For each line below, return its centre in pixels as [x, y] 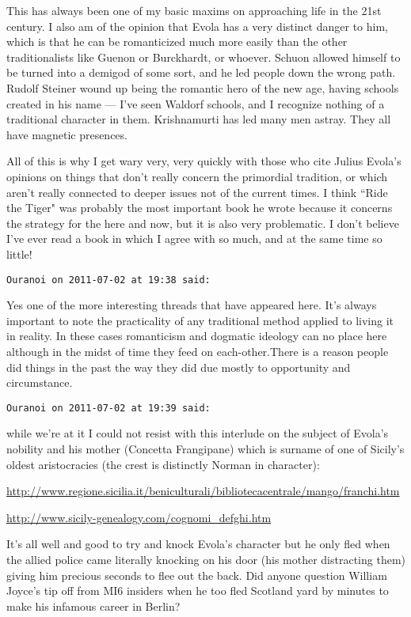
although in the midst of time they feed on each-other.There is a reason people [198, 351]
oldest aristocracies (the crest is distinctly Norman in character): [163, 464]
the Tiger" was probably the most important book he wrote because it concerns [200, 208]
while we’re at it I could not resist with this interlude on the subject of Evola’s [198, 433]
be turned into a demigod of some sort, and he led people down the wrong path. [201, 72]
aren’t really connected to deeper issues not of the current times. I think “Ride [197, 192]
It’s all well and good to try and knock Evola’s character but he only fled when [198, 544]
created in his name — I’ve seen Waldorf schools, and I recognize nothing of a [196, 103]
